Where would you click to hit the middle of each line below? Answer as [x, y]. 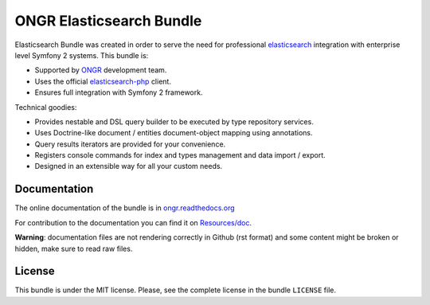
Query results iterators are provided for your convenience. [130, 144]
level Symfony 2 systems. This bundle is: [82, 55]
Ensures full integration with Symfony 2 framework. [119, 92]
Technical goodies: [46, 107]
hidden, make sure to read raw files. [74, 248]
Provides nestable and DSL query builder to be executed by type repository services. [174, 121]
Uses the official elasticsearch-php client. [103, 81]
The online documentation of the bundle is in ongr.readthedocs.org [125, 208]
